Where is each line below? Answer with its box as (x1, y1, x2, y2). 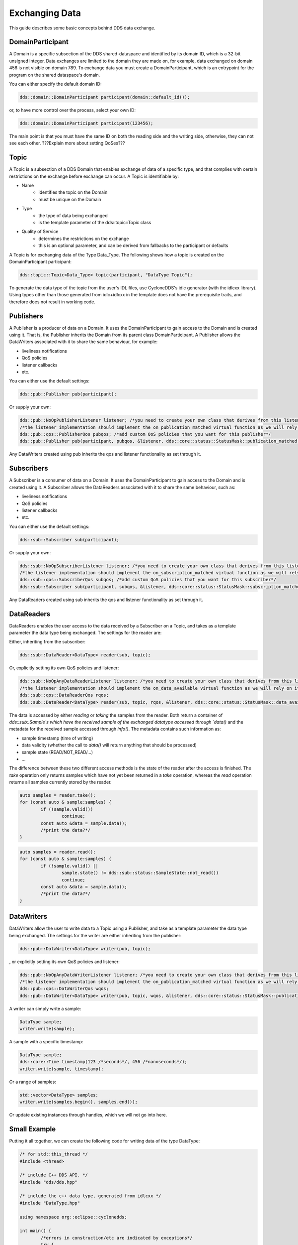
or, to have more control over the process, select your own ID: (9, 107, 136, 113)
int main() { (19, 1228, 52, 1234)
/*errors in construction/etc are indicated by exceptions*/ (40, 1235, 193, 1241)
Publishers (9, 312, 43, 320)
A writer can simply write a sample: (9, 1005, 81, 1011)
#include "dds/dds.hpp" (19, 1179, 78, 1185)
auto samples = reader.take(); (19, 792, 96, 798)
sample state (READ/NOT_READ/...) (21, 749, 93, 755)
